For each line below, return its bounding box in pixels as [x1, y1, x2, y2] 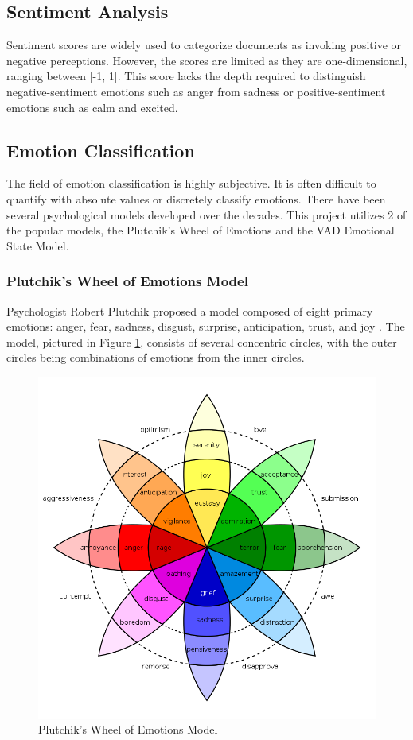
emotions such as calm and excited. [6, 99, 178, 115]
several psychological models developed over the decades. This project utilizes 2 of [6, 206, 407, 223]
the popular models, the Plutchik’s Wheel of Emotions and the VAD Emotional [6, 222, 395, 238]
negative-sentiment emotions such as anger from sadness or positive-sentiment [6, 83, 386, 99]
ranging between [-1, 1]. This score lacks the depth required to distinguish [6, 68, 366, 84]
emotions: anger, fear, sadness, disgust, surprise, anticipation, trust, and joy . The [6, 318, 405, 335]
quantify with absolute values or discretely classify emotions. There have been [6, 190, 386, 207]
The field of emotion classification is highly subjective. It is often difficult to [6, 175, 376, 192]
